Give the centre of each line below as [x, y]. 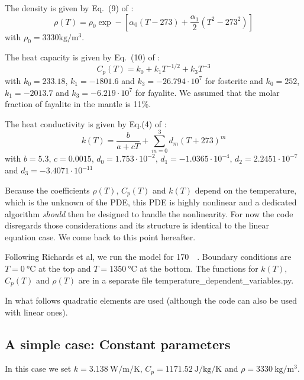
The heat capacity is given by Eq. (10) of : [83, 57]
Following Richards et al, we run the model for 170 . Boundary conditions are [148, 257]
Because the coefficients [47, 190]
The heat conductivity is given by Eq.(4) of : [86, 123]
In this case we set [38, 368]
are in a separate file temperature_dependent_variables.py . [186, 280]
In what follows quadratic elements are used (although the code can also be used [151, 300]
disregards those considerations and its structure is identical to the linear [137, 225]
